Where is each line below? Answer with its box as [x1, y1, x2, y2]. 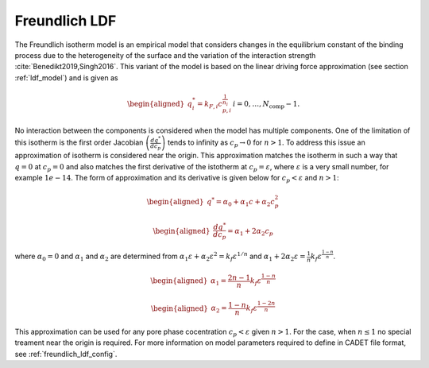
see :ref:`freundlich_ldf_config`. [14, 349, 118, 358]
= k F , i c [197, 99, 222, 110]
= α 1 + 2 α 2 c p [227, 227, 274, 238]
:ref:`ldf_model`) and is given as [14, 72, 118, 83]
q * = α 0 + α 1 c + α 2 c [207, 196, 276, 208]
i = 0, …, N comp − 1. [232, 99, 300, 110]
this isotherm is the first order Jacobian [14, 138, 144, 147]
